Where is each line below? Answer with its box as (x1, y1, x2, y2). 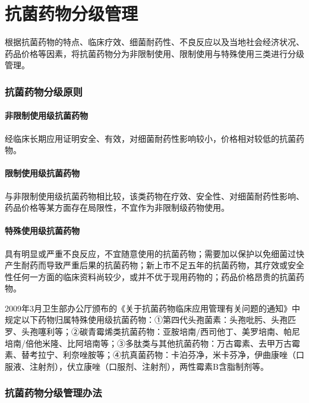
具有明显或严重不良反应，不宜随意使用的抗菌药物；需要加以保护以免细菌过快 (5, 247, 304, 259)
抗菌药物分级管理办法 (5, 385, 102, 400)
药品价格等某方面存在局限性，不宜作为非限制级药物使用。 (5, 201, 229, 214)
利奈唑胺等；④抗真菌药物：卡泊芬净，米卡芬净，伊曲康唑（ (62, 348, 296, 361)
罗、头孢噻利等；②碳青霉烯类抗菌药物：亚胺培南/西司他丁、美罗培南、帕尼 (5, 325, 300, 338)
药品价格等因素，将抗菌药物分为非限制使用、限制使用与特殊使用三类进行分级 (5, 47, 304, 59)
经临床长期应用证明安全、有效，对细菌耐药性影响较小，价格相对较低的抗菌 (5, 132, 296, 144)
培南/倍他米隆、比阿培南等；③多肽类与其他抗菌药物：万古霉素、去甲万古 (5, 337, 292, 349)
